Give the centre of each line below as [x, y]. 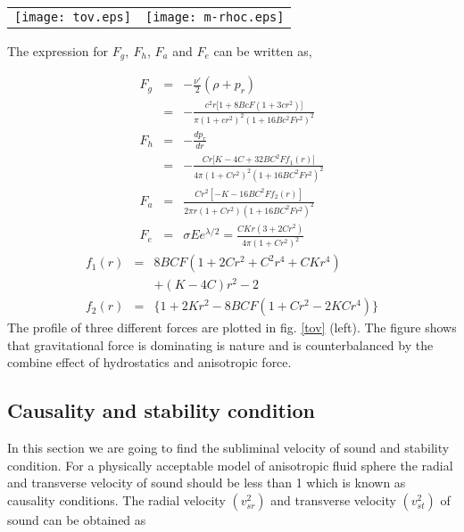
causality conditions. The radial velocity [116, 500]
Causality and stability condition [162, 410]
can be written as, [263, 51]
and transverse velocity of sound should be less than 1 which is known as [207, 483]
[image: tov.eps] [73, 17]
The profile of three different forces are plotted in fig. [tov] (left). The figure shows [232, 327]
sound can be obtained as [77, 520]
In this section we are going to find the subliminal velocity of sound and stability [228, 448]
